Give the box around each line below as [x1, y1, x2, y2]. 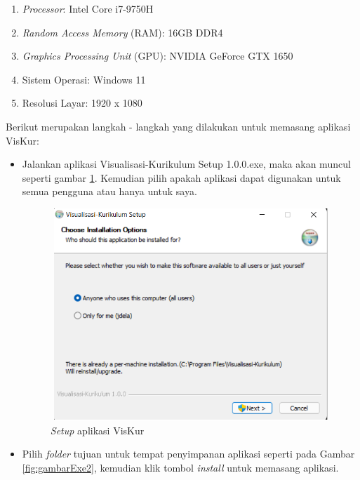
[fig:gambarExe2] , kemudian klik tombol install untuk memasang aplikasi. [22, 460, 339, 475]
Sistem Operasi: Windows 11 [22, 72, 146, 86]
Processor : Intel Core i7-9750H [22, 1, 154, 15]
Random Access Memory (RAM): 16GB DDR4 [22, 25, 223, 39]
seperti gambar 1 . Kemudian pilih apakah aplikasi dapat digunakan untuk [22, 170, 341, 185]
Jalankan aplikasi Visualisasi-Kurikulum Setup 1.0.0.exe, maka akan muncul [22, 156, 351, 171]
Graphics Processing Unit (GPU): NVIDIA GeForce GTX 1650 [22, 48, 293, 63]
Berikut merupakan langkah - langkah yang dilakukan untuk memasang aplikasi [6, 119, 351, 133]
